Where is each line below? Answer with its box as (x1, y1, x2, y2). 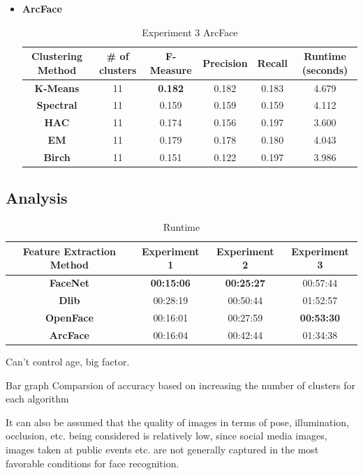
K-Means (34, 80, 80, 95)
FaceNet (49, 276, 90, 290)
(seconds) (302, 62, 348, 77)
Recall (257, 55, 288, 70)
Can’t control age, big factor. (6, 354, 130, 368)
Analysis (6, 187, 68, 209)
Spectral (36, 98, 77, 112)
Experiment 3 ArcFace (142, 24, 238, 39)
